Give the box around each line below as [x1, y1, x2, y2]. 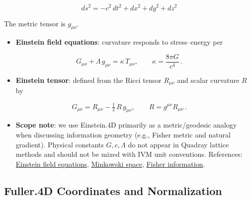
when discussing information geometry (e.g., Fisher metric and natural [15, 129, 231, 139]
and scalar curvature [177, 74, 240, 85]
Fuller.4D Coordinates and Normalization [4, 183, 222, 198]
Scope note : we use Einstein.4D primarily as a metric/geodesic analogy [15, 120, 237, 130]
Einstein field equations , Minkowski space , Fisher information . [15, 158, 205, 169]
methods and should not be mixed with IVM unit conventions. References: [15, 149, 243, 159]
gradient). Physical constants [15, 139, 104, 149]
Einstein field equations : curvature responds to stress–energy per [15, 37, 223, 47]
